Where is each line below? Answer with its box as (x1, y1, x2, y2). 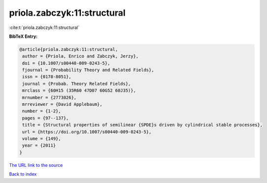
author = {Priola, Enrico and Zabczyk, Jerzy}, (22, 53, 139, 59)
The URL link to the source (9, 162, 63, 168)
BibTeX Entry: (9, 33, 38, 39)
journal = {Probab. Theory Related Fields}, (22, 81, 131, 86)
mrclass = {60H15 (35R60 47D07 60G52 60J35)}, (22, 88, 136, 93)
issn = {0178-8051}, (22, 74, 72, 79)
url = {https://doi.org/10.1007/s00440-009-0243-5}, (22, 129, 152, 134)
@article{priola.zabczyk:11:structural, (19, 47, 118, 52)
